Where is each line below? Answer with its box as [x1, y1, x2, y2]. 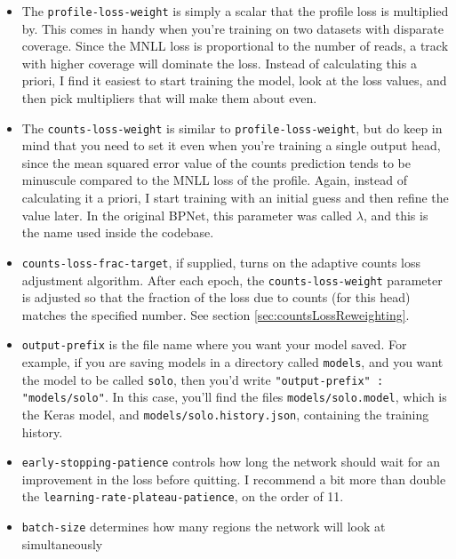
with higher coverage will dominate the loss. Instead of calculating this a [21, 53, 417, 72]
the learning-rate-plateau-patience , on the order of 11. [21, 487, 344, 506]
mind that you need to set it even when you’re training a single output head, [21, 136, 441, 155]
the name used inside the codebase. [21, 223, 214, 242]
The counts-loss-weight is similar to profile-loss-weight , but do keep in [21, 118, 443, 137]
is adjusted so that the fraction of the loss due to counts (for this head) [21, 288, 411, 307]
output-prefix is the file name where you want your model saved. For [21, 335, 407, 354]
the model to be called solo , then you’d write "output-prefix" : [21, 370, 384, 388]
